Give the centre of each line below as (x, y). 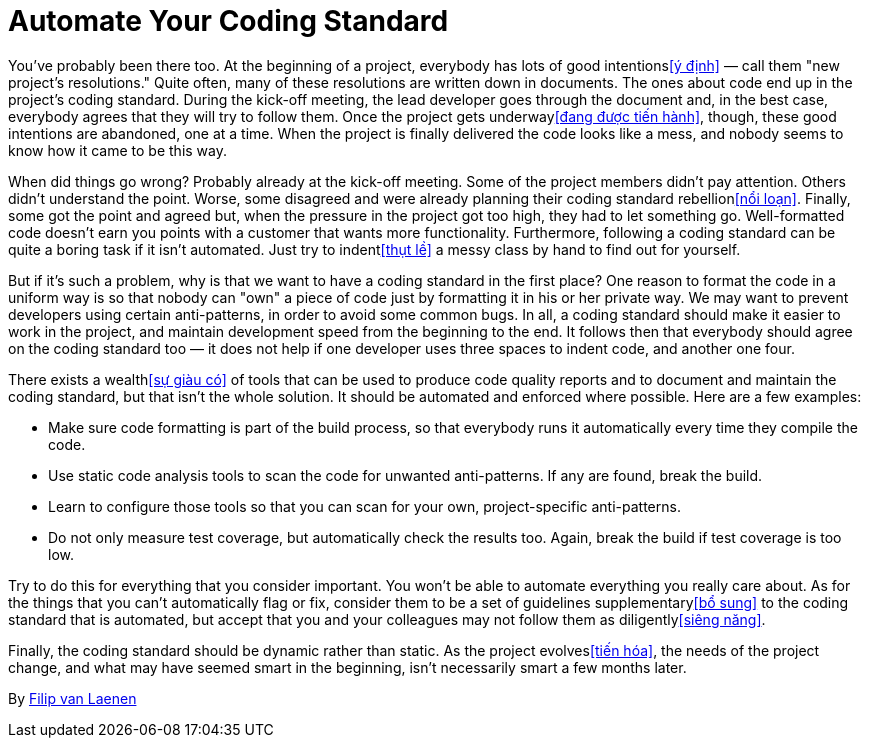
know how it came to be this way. (117, 150)
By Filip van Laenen (72, 698)
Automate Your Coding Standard (228, 21)
